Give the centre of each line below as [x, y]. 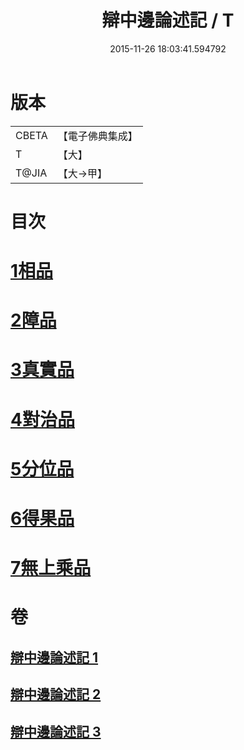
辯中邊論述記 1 [54, 657]
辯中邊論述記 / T [168, 20]
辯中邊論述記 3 [56, 731]
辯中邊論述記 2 [56, 694]
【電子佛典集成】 [97, 136]
